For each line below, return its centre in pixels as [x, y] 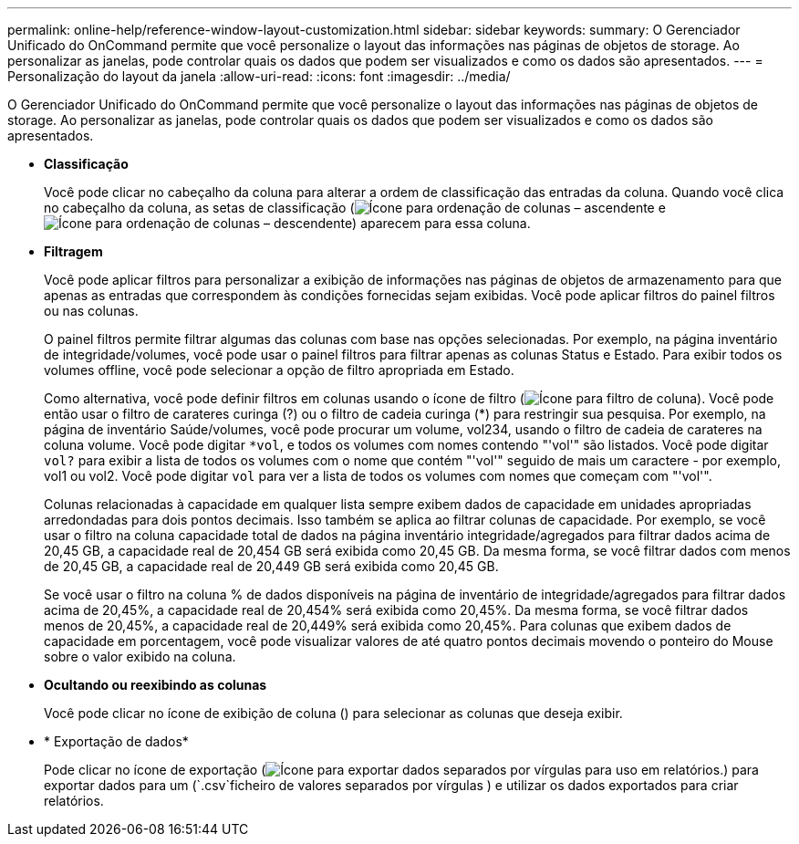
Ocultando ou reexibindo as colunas [156, 685]
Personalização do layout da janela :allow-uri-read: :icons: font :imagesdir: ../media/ [259, 76]
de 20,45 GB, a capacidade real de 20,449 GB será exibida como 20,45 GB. [271, 566]
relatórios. [74, 801]
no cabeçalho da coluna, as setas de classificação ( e [355, 208]
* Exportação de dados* [116, 741]
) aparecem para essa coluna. [441, 223]
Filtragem [73, 251]
